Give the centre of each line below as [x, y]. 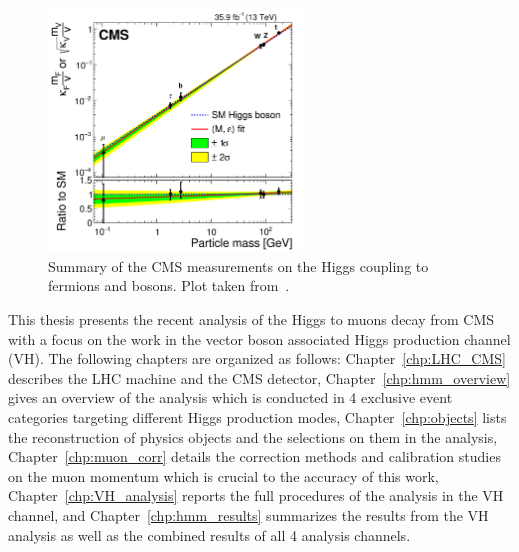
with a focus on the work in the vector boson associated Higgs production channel [259, 338]
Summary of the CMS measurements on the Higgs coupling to [238, 265]
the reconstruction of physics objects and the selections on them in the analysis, [253, 436]
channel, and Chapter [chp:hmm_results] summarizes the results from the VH [248, 514]
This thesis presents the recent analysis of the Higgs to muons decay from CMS [251, 318]
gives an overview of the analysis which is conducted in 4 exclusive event [230, 397]
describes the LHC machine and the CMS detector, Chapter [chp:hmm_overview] [259, 377]
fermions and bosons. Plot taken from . [169, 285]
